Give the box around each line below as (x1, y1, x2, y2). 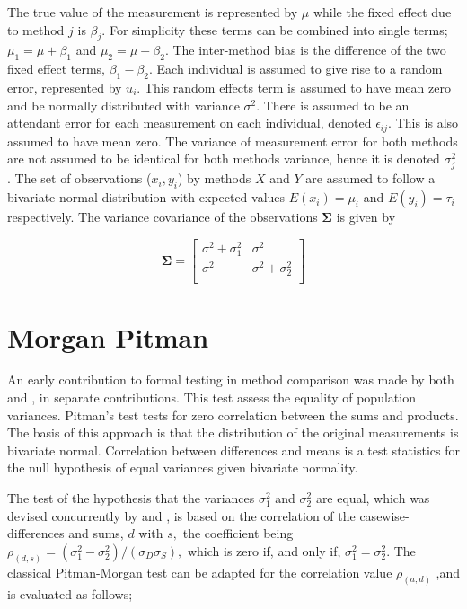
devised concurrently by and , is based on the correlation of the (7, 506, 356, 525)
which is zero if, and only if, (187, 541, 341, 560)
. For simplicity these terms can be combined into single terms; (101, 20, 448, 39)
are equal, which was (315, 489, 430, 507)
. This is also (388, 113, 459, 132)
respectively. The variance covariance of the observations (7, 207, 318, 226)
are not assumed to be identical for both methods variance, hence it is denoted (7, 149, 440, 168)
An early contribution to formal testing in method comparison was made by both (7, 370, 454, 389)
